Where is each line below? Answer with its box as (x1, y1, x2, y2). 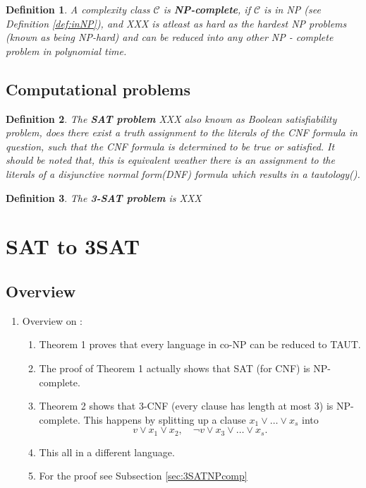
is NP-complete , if (163, 2, 250, 16)
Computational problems (6, 78, 190, 100)
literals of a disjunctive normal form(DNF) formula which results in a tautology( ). (6, 166, 360, 181)
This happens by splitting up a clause (83, 412, 246, 427)
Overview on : (22, 313, 83, 328)
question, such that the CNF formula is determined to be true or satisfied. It (6, 138, 335, 153)
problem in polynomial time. (6, 43, 127, 58)
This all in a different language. (39, 444, 175, 459)
